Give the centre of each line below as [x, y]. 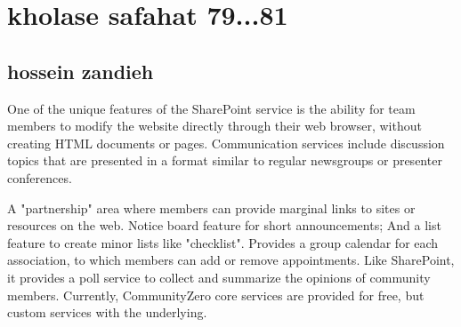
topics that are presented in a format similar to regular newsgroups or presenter [225, 160]
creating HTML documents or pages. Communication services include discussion [226, 143]
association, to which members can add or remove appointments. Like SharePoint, [231, 260]
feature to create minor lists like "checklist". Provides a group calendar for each [223, 242]
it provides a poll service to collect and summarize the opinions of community [219, 277]
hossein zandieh [81, 71]
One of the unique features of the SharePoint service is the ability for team [211, 108]
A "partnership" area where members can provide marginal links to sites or [211, 207]
